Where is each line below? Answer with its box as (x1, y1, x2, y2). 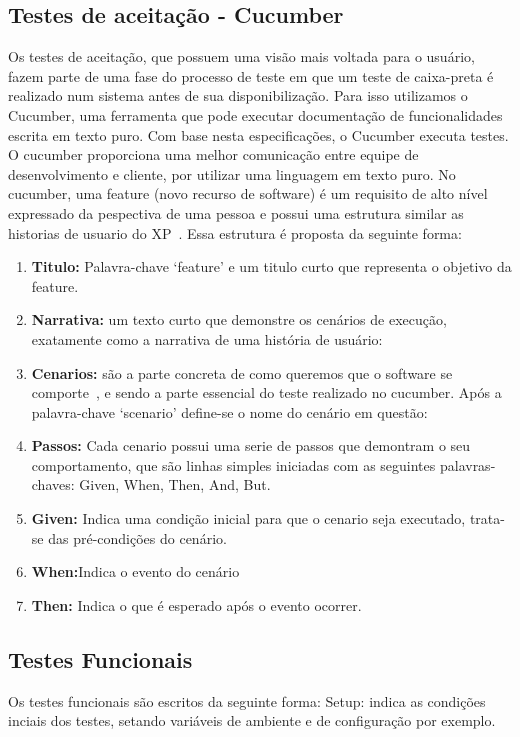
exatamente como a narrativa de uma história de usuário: (31, 328, 383, 349)
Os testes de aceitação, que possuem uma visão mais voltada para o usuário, (8, 46, 475, 67)
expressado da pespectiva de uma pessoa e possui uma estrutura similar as (8, 202, 464, 223)
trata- (469, 508, 505, 529)
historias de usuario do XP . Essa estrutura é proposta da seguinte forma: (8, 222, 462, 243)
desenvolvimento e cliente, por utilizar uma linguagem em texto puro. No (8, 163, 456, 184)
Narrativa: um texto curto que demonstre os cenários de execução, (31, 309, 447, 330)
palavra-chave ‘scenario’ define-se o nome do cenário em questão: (31, 401, 428, 422)
